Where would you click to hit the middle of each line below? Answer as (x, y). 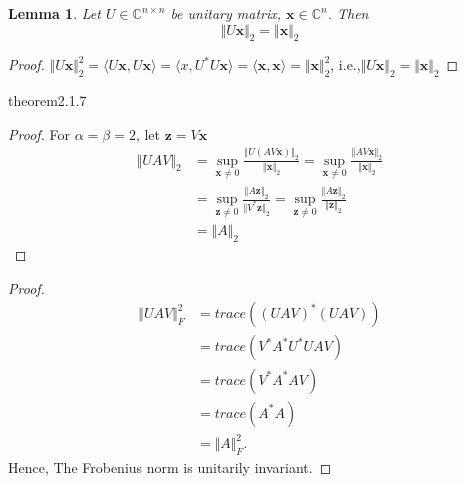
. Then (348, 13)
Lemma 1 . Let (54, 13)
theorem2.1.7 (47, 100)
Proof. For (39, 133)
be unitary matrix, (226, 13)
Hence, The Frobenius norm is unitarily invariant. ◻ (170, 466)
